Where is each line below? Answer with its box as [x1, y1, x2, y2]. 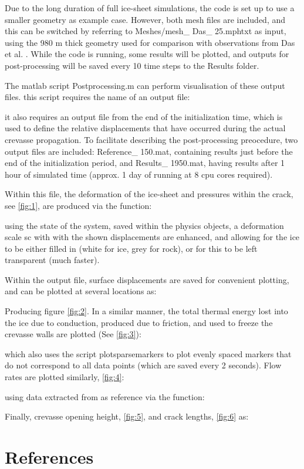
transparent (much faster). [5, 254, 100, 266]
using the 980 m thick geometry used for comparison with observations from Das [5, 36, 295, 48]
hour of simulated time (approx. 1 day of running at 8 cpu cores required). [5, 168, 273, 180]
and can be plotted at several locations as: [5, 285, 157, 297]
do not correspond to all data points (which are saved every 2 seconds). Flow [5, 359, 282, 371]
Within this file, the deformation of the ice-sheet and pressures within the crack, [5, 188, 293, 200]
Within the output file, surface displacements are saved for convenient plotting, [5, 273, 289, 285]
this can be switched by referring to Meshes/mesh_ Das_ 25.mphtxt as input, [5, 25, 286, 37]
